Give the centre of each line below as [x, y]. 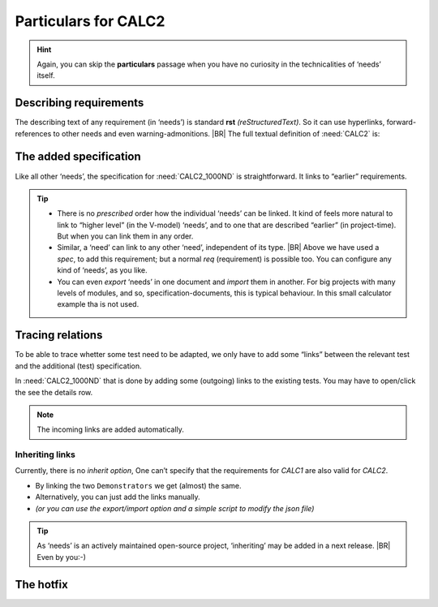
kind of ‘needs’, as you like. [102, 270]
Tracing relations [59, 336]
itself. [46, 75]
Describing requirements [79, 103]
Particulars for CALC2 [90, 21]
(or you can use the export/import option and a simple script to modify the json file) [175, 508]
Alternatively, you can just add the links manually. [118, 497]
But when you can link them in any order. [125, 236]
